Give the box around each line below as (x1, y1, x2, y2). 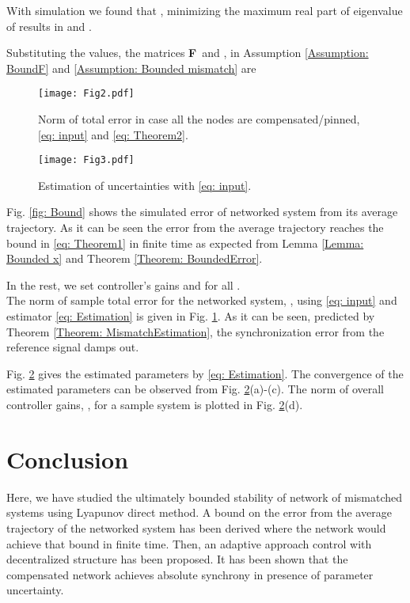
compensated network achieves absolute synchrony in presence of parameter (6, 566, 374, 582)
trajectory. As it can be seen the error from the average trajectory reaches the (6, 219, 384, 236)
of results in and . (6, 17, 92, 34)
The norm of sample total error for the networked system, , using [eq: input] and (6, 292, 397, 309)
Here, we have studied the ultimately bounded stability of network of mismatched (6, 488, 403, 505)
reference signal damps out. (6, 339, 139, 355)
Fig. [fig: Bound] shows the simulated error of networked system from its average (6, 203, 398, 220)
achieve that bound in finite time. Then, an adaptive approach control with (6, 535, 372, 552)
